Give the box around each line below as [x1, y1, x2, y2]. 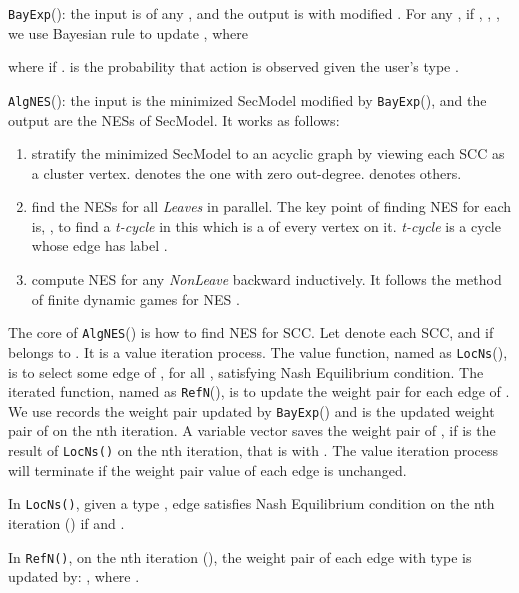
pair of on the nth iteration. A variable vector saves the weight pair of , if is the [8, 420, 496, 441]
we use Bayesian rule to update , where [8, 22, 248, 43]
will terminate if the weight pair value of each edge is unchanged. [8, 459, 407, 480]
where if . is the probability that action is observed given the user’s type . [8, 56, 459, 77]
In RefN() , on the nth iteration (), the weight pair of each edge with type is [8, 546, 472, 567]
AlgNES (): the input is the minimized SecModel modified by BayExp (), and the [8, 89, 487, 110]
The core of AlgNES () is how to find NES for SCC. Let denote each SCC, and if [8, 322, 494, 343]
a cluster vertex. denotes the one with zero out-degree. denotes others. [31, 162, 462, 183]
